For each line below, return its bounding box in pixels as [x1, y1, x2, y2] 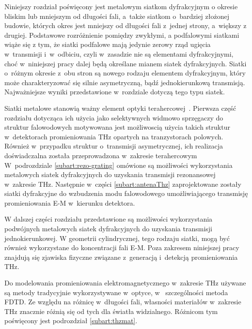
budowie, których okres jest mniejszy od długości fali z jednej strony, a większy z [4, 20, 247, 30]
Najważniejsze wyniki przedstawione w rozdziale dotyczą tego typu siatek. [4, 87, 225, 97]
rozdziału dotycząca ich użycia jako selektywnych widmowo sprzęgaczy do [4, 112, 223, 122]
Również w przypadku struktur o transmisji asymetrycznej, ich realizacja [4, 141, 223, 151]
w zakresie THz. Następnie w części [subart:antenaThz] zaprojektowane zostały [4, 179, 241, 189]
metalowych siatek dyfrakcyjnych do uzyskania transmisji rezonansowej [4, 169, 216, 179]
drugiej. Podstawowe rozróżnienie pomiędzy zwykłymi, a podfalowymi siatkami [4, 30, 239, 40]
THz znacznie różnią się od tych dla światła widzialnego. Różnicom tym [4, 306, 218, 316]
